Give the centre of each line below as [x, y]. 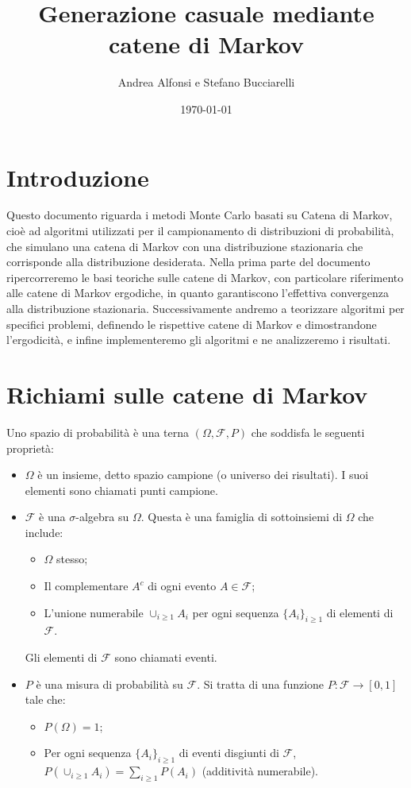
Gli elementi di [61, 657]
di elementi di [360, 612]
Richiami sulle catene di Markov [187, 394]
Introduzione [78, 177]
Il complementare [86, 586]
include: [44, 532]
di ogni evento [182, 586]
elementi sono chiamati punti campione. [121, 490]
